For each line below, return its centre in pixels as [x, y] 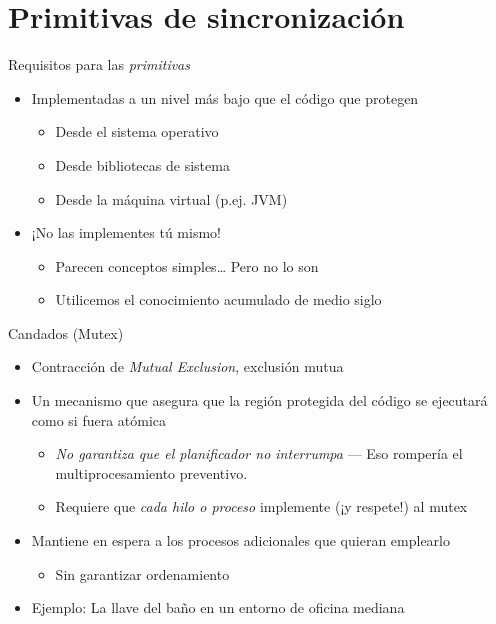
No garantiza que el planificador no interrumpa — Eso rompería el [259, 453]
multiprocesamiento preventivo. [151, 472]
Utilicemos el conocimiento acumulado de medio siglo [218, 299]
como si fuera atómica [99, 419]
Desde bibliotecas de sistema [142, 164]
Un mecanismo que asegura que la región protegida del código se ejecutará [259, 400]
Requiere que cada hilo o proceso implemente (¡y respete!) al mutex [261, 506]
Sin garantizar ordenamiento [142, 573]
